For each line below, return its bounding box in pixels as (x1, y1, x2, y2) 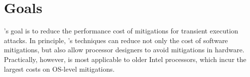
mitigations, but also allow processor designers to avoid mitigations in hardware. (4, 45, 245, 55)
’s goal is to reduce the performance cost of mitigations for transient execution (4, 26, 238, 36)
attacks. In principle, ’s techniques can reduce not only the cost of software (4, 35, 228, 45)
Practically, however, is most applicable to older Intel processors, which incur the (4, 54, 247, 64)
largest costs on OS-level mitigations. (4, 63, 115, 74)
